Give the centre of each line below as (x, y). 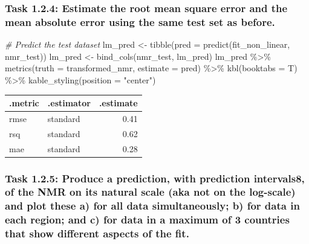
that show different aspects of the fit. (97, 233)
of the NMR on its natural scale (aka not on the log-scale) (150, 192)
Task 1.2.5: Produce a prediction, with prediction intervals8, (155, 178)
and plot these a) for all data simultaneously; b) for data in (152, 206)
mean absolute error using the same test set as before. (140, 21)
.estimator (69, 103)
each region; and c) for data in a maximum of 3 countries (147, 220)
